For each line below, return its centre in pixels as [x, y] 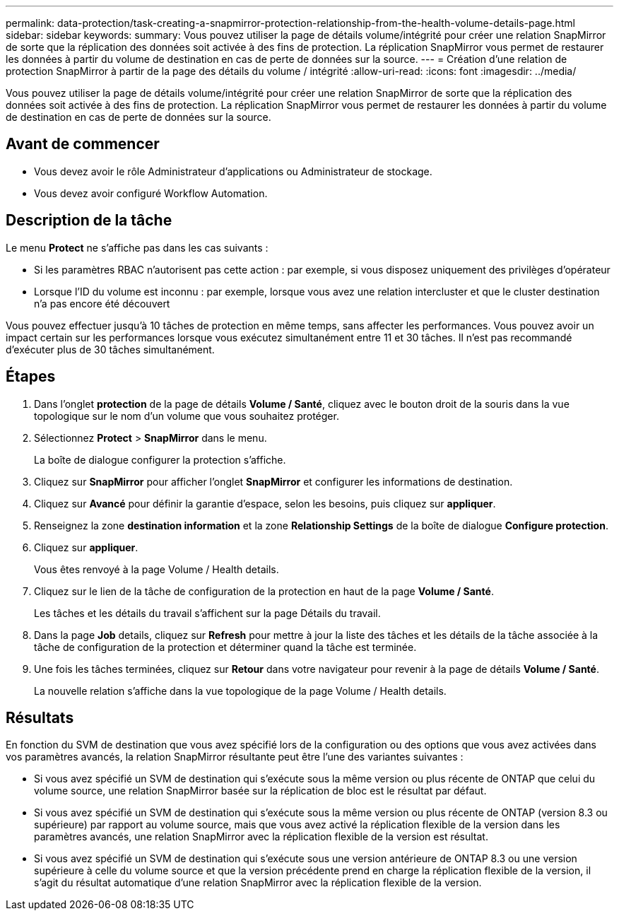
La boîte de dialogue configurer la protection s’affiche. [160, 459]
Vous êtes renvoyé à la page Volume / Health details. [157, 569]
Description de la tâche [89, 221]
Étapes [31, 377]
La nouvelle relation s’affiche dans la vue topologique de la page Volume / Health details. [240, 691]
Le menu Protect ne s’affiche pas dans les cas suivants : [137, 247]
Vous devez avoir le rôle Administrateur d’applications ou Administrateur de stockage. [233, 171]
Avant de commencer [83, 144]
